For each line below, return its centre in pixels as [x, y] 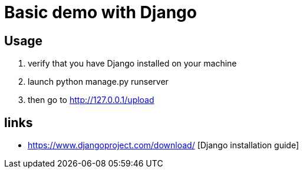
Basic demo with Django [101, 12]
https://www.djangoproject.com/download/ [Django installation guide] [163, 145]
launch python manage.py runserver [98, 82]
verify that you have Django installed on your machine [132, 64]
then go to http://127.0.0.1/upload [91, 100]
